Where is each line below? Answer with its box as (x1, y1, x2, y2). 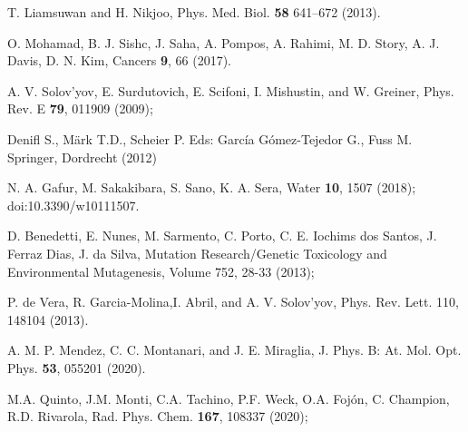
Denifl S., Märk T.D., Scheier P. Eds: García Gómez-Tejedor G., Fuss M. (7, 129, 413, 148)
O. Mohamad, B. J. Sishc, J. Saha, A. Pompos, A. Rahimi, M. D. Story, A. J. (7, 33, 440, 52)
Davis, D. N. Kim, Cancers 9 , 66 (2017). (7, 51, 232, 70)
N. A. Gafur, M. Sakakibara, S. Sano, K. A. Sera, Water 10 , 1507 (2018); (7, 178, 416, 197)
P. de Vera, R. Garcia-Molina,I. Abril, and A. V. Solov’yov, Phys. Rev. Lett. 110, (7, 292, 459, 311)
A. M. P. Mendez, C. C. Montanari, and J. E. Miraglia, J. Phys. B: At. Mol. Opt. (7, 340, 462, 359)
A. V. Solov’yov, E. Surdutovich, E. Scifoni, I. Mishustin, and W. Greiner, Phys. (7, 81, 454, 100)
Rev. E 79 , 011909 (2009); (7, 99, 153, 118)
